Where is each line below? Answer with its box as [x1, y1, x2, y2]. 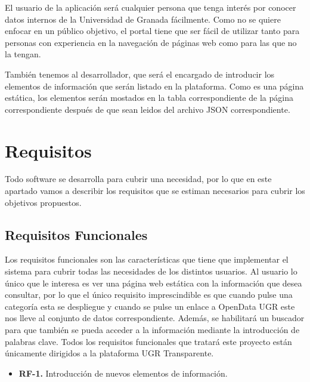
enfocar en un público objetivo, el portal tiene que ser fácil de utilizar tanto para [5, 24, 300, 37]
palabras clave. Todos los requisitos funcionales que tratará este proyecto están [5, 335, 292, 347]
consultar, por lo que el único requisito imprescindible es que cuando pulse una [5, 288, 293, 301]
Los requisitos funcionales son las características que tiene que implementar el [5, 253, 289, 266]
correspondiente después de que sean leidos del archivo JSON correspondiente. [5, 103, 290, 115]
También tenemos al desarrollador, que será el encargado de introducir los [5, 67, 275, 80]
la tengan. [5, 48, 41, 60]
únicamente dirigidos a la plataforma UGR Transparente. [5, 347, 214, 359]
